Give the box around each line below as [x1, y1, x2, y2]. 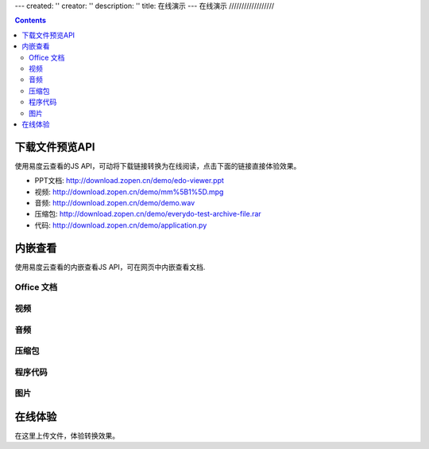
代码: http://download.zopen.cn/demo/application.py [34, 220, 207, 230]
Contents [14, 16, 47, 25]
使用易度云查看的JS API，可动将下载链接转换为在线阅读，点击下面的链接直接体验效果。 [14, 161, 301, 170]
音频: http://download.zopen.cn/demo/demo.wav [34, 197, 195, 207]
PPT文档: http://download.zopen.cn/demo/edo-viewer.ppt [34, 176, 224, 185]
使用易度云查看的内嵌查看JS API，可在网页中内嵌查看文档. [14, 262, 206, 271]
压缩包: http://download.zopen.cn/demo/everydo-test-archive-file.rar [34, 209, 261, 219]
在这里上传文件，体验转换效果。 [14, 431, 119, 440]
